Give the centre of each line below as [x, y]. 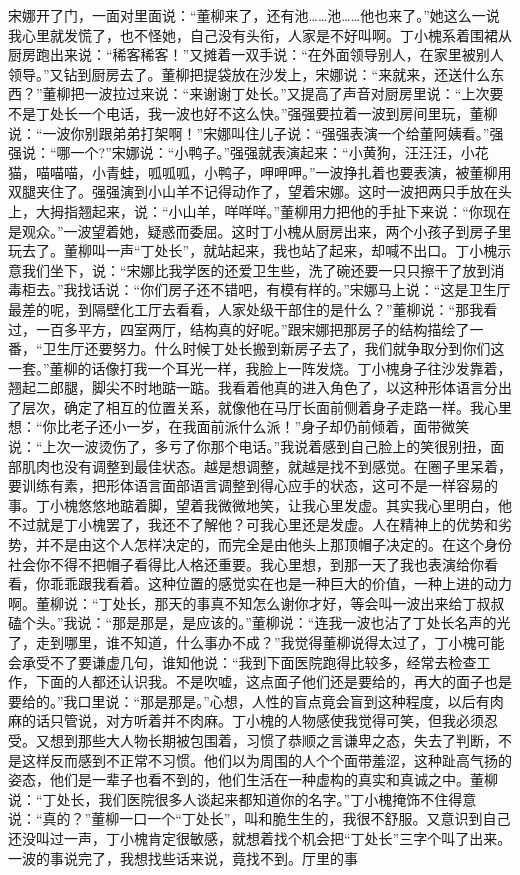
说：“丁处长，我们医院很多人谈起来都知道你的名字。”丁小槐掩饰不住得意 [242, 798]
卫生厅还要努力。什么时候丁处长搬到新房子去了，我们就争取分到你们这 [273, 348]
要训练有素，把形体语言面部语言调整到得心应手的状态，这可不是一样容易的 [253, 485]
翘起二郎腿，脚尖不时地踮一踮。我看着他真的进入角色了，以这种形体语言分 [253, 387]
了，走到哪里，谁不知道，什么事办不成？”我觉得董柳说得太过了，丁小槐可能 [256, 642]
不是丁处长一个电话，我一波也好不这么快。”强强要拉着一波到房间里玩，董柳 [253, 112]
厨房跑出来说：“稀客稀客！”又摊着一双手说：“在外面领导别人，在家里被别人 [256, 54]
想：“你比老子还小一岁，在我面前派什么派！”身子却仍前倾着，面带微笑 [239, 426]
